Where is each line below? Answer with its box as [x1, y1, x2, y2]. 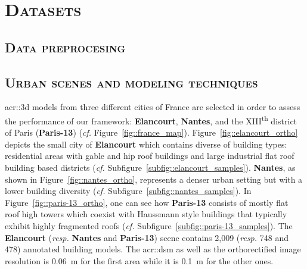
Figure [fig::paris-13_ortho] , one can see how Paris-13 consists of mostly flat [5, 196, 289, 208]
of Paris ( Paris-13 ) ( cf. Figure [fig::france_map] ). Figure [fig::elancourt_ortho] [5, 126, 298, 139]
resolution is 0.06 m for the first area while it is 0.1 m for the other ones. [5, 254, 274, 267]
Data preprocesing [5, 37, 126, 56]
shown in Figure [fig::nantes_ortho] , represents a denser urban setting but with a [5, 173, 303, 185]
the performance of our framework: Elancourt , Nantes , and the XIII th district [5, 112, 297, 127]
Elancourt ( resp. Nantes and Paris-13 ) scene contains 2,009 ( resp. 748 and [5, 231, 289, 243]
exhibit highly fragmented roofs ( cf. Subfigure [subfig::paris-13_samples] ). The [5, 219, 293, 232]
